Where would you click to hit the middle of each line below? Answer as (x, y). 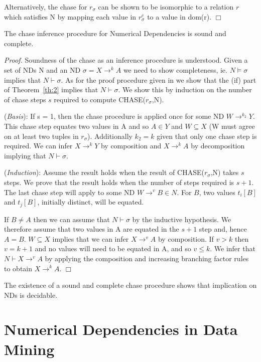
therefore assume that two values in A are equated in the (92, 229)
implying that (25, 155)
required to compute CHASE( (100, 99)
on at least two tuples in (41, 136)
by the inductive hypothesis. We (182, 219)
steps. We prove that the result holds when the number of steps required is (119, 182)
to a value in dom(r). (179, 16)
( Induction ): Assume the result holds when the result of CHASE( (104, 172)
